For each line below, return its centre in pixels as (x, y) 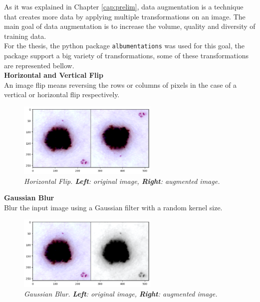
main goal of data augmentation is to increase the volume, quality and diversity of (130, 26)
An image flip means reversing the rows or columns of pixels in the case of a (121, 84)
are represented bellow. (39, 65)
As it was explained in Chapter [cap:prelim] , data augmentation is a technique (124, 6)
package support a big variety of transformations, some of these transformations (126, 56)
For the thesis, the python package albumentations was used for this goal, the (124, 46)
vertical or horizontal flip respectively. (62, 94)
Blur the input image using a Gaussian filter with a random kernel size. (113, 207)
